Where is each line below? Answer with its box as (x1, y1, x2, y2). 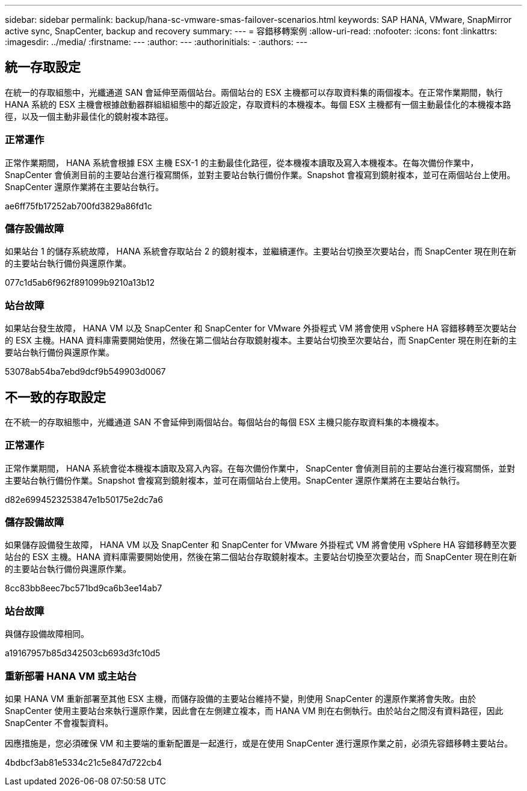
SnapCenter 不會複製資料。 (5, 717, 114, 728)
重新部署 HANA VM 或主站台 (5, 669, 137, 682)
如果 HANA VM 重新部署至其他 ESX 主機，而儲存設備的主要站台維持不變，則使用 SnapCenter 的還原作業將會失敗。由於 (5, 693, 476, 704)
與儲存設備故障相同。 (5, 629, 89, 639)
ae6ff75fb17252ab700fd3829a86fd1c (5, 200, 152, 211)
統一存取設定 (5, 60, 81, 75)
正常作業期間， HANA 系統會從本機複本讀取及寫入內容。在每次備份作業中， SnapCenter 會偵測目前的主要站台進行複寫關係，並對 (5, 463, 516, 473)
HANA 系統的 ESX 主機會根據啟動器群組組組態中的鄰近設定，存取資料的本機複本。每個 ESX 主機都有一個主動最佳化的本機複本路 (5, 99, 511, 109)
